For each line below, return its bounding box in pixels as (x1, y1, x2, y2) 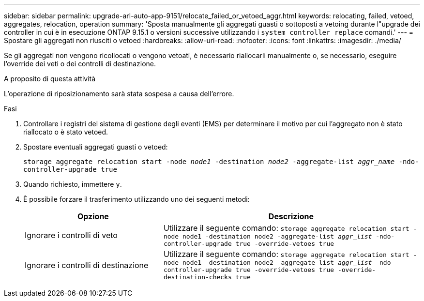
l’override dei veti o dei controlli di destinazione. (4, 60, 156, 68)
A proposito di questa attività (4, 75, 96, 83)
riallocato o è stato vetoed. (23, 128, 108, 136)
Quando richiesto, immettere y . (23, 180, 122, 188)
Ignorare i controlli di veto (25, 230, 118, 240)
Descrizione (268, 211, 314, 221)
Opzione (77, 211, 109, 221)
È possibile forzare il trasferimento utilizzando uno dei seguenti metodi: (23, 195, 250, 203)
